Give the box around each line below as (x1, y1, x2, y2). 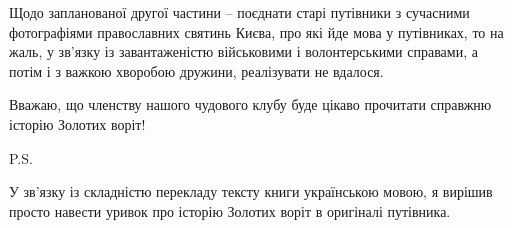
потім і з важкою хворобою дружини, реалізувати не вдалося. (9, 60, 384, 81)
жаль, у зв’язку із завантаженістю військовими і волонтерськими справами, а (9, 41, 478, 62)
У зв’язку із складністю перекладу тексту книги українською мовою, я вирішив (9, 181, 493, 202)
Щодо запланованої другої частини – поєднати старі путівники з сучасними (9, 2, 470, 22)
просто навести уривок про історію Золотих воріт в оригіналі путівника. (9, 200, 451, 221)
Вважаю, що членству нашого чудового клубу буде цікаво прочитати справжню (9, 94, 492, 115)
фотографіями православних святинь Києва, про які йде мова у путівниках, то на (9, 21, 504, 42)
